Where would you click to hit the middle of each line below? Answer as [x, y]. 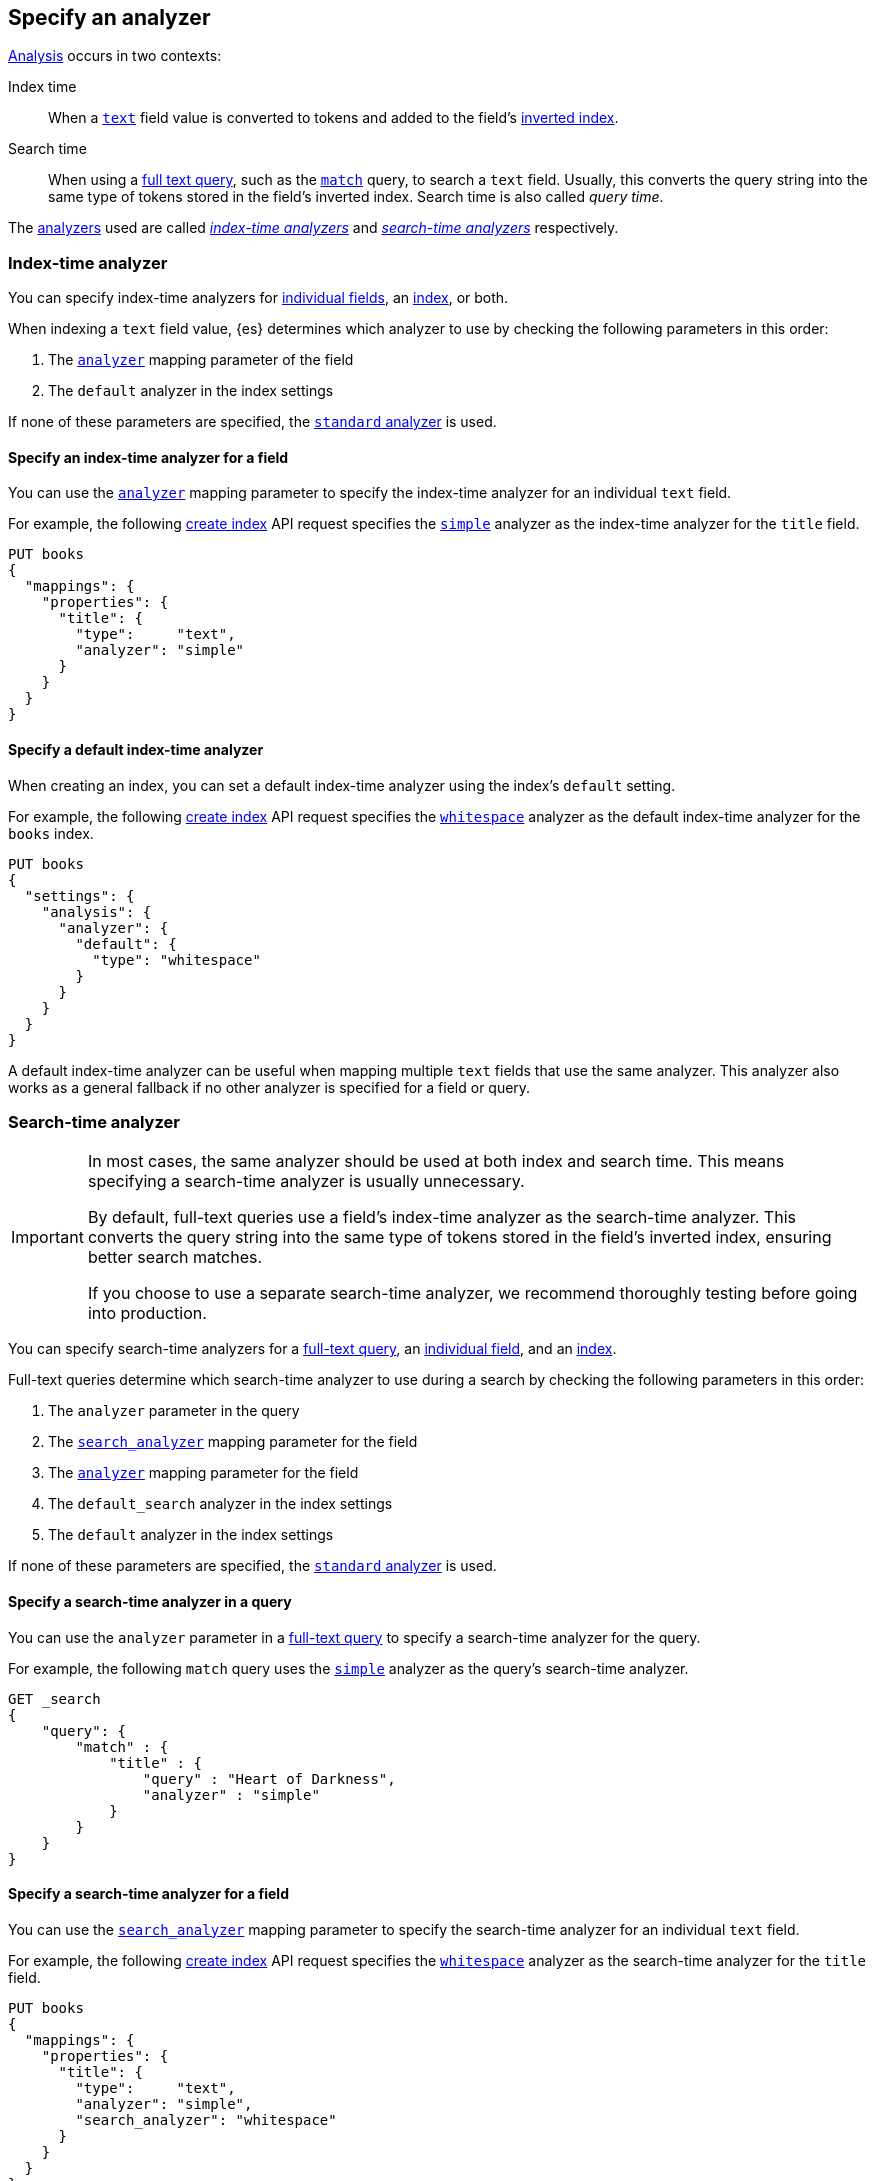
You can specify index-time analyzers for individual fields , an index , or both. [258, 298]
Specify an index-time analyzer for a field [148, 457]
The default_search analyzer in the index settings [220, 1504]
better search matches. [175, 1257]
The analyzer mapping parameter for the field [203, 1473]
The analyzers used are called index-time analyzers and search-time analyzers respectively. [313, 228]
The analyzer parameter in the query [174, 1411]
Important [47, 1237]
